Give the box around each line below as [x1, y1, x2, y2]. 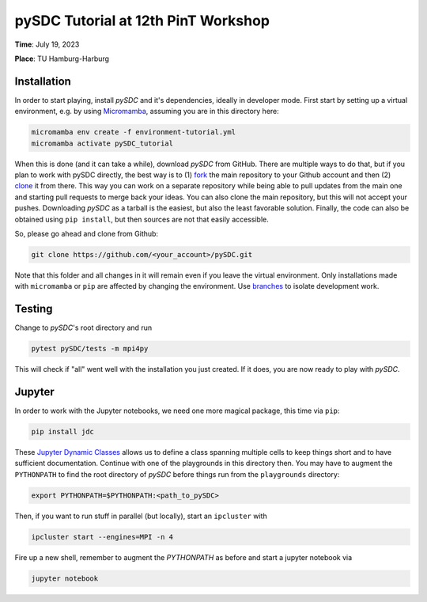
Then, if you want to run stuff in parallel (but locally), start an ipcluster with [14, 511, 268, 521]
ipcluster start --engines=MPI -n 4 [31, 532, 174, 541]
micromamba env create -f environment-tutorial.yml [31, 127, 236, 137]
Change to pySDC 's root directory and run [14, 323, 153, 332]
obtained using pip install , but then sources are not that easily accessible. [14, 214, 269, 224]
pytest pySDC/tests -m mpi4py [31, 344, 149, 354]
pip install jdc [31, 427, 95, 437]
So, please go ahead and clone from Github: [14, 229, 158, 238]
